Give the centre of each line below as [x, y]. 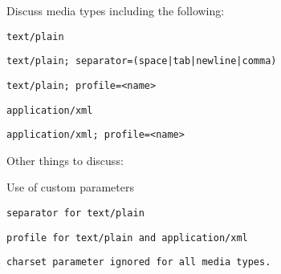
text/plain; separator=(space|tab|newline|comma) [142, 61]
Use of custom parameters [70, 187]
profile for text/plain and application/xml [127, 238]
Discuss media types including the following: [116, 10]
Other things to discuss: [65, 160]
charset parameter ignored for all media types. [139, 262]
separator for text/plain [75, 214]
